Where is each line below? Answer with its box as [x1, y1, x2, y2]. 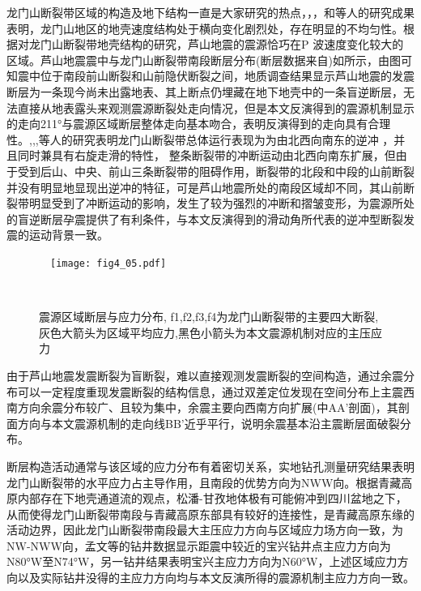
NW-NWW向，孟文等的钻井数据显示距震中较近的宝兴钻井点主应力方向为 [6, 537, 391, 554]
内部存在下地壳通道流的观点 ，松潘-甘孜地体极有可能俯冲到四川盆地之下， [17, 490, 407, 507]
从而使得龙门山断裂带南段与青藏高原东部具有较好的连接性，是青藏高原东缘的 [6, 505, 415, 522]
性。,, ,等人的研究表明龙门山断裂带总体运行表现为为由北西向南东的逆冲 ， [6, 131, 394, 148]
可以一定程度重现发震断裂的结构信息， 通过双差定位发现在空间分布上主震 [17, 383, 403, 400]
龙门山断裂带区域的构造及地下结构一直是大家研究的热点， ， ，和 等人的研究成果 [6, 4, 415, 20]
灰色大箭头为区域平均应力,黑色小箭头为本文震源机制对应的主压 [39, 323, 371, 340]
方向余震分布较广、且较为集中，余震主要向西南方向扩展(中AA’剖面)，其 [17, 399, 398, 416]
